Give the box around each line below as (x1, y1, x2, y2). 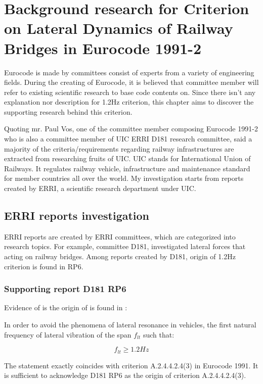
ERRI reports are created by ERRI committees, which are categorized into (4, 231, 236, 242)
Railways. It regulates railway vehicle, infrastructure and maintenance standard (4, 163, 250, 173)
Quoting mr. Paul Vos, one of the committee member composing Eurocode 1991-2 (4, 123, 258, 134)
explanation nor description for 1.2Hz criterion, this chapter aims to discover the (4, 97, 254, 107)
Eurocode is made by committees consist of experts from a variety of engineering (4, 67, 254, 77)
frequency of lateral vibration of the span (4, 329, 131, 340)
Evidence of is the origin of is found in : (4, 302, 127, 313)
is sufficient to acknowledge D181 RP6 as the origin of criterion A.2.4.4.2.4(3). (4, 370, 246, 380)
